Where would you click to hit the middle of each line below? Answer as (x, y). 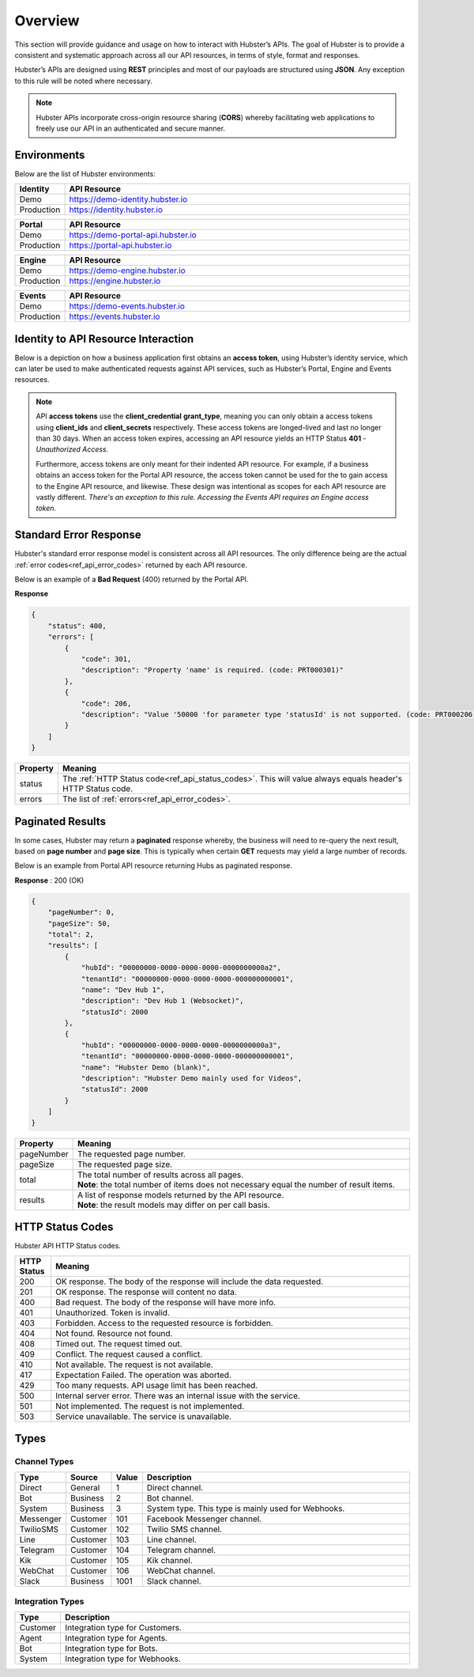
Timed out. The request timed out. (119, 1343)
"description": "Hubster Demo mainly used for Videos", (192, 1079)
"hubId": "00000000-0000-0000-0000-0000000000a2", (181, 968)
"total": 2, (71, 934)
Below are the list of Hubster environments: (85, 173)
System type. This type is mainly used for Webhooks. (246, 1509)
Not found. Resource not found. (114, 1333)
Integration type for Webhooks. (122, 1659)
